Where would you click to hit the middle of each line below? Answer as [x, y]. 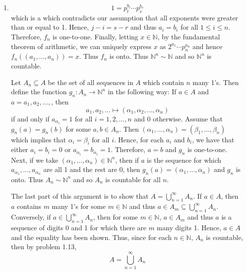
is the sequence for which [184, 160]
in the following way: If [142, 92]
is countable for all [133, 179]
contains [29, 206]
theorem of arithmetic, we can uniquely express [81, 46]
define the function [39, 92]
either [19, 149]
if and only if [30, 118]
